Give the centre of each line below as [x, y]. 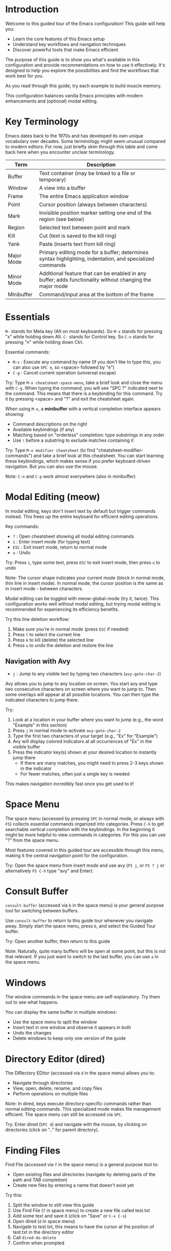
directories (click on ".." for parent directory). [52, 1130]
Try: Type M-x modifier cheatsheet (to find [50, 450]
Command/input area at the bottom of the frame [96, 294]
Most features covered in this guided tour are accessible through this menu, [85, 850]
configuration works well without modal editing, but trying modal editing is [83, 604]
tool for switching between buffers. [42, 911]
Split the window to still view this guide [53, 1205]
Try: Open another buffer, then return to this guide [58, 941]
